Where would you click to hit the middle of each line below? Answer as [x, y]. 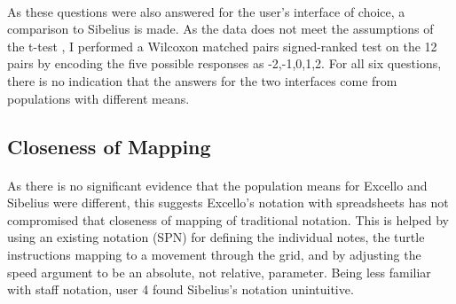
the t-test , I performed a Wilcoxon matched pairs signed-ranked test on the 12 [222, 46]
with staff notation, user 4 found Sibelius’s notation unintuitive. [181, 289]
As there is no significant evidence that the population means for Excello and [217, 185]
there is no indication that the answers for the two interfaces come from [202, 80]
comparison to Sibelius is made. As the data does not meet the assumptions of [220, 29]
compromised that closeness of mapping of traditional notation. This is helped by [228, 219]
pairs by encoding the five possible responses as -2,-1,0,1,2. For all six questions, [224, 63]
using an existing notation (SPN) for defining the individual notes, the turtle [216, 237]
